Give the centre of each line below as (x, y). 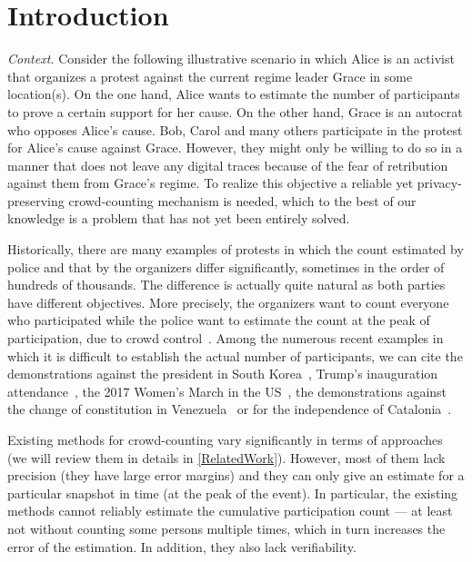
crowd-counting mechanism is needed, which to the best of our (242, 200)
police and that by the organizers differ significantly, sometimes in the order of (226, 266)
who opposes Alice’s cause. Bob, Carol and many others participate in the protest (235, 129)
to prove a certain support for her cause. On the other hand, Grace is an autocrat (235, 111)
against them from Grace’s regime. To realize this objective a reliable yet (211, 183)
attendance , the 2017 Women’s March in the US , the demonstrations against (227, 391)
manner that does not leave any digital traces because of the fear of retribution (228, 165)
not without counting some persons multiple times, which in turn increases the (226, 528)
